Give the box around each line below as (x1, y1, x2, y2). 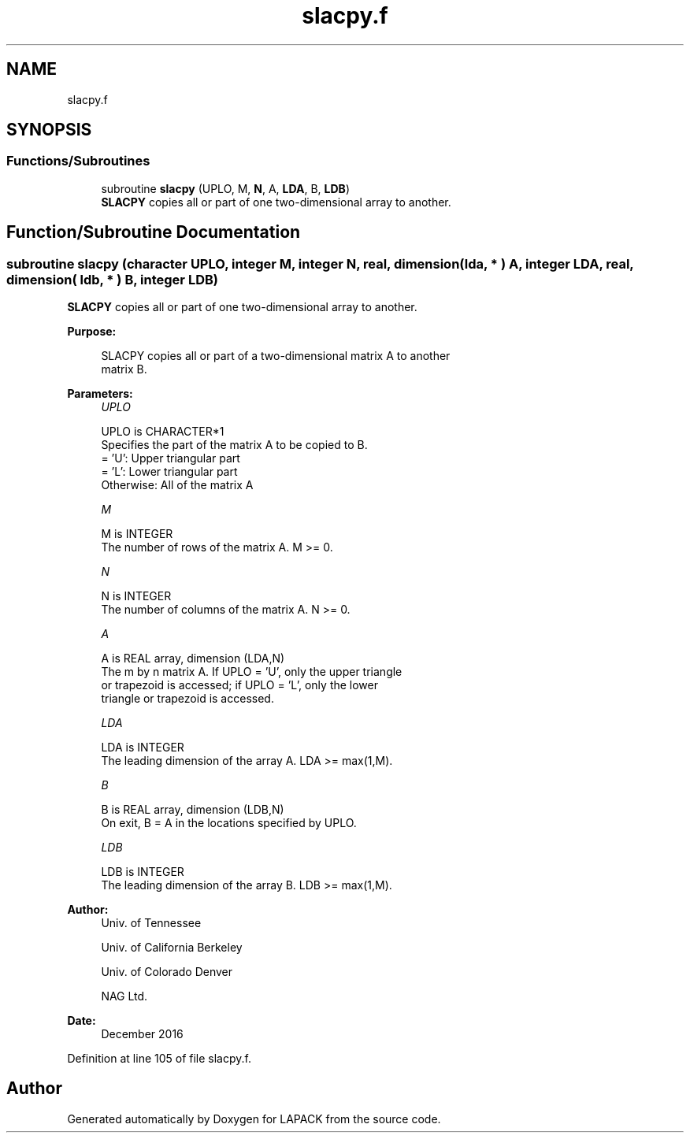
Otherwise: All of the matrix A (101, 478, 254, 492)
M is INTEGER (101, 527, 173, 541)
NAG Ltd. (101, 989, 148, 1004)
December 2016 (101, 1027, 184, 1041)
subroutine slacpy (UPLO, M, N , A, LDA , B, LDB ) (101, 181, 350, 195)
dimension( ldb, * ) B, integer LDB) (6, 271, 218, 288)
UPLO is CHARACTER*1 (101, 425, 224, 439)
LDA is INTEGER (101, 740, 184, 755)
